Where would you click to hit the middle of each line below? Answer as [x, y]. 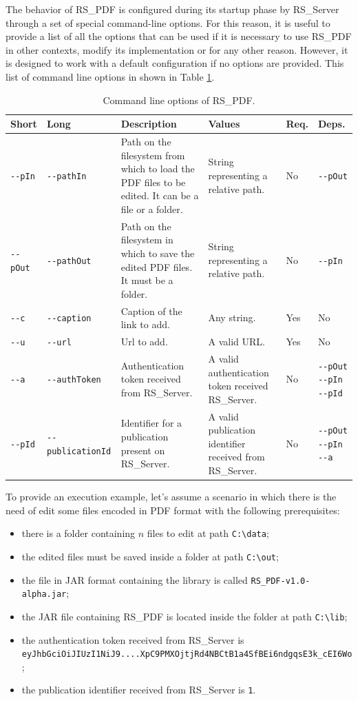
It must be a [147, 280]
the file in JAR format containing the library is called [135, 579]
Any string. [232, 317]
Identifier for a [151, 423]
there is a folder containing [78, 533]
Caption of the [151, 311]
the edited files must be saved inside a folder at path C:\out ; [150, 556]
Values [224, 124]
